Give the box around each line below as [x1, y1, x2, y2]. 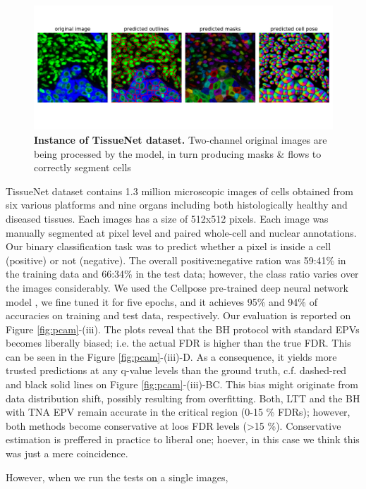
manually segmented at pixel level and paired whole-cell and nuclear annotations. [6, 225, 357, 240]
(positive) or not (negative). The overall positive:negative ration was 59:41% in [6, 252, 346, 267]
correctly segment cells [34, 160, 131, 175]
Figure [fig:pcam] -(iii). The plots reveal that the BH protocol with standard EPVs [6, 321, 360, 336]
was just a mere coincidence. [6, 446, 128, 461]
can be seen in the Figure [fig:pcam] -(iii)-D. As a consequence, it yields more [6, 349, 337, 364]
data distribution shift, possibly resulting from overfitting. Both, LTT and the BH [6, 390, 360, 405]
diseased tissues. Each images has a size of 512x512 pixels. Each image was [6, 211, 329, 225]
